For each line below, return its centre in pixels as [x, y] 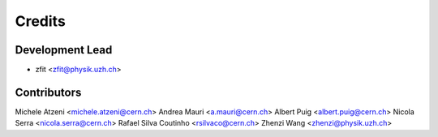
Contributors [48, 92]
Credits [41, 21]
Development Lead [64, 50]
